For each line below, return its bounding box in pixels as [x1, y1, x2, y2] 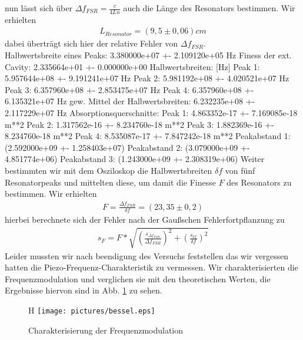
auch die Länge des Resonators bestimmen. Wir [123, 2, 295, 14]
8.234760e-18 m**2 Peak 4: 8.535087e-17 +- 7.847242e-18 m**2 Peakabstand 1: [5, 130, 291, 142]
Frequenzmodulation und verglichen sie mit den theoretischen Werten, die [5, 272, 271, 285]
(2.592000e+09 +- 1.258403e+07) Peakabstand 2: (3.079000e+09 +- [5, 141, 250, 153]
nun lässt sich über [5, 2, 72, 14]
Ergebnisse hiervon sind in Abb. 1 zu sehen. [5, 284, 162, 296]
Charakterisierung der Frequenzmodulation [28, 324, 184, 336]
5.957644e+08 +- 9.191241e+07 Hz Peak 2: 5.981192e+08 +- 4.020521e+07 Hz [5, 72, 289, 84]
